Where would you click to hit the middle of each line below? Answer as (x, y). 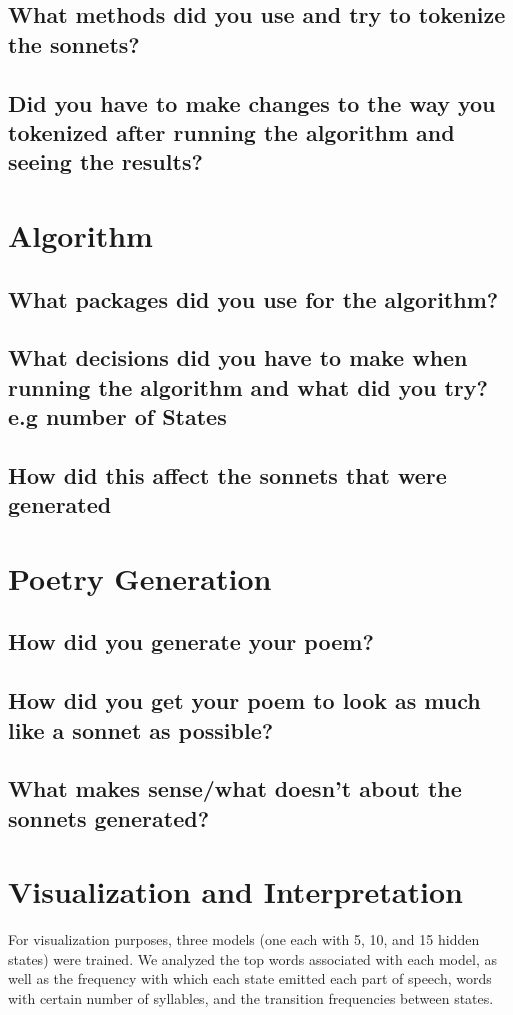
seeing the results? (105, 161)
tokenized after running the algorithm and (231, 131)
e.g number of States (117, 416)
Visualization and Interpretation (235, 891)
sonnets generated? (109, 817)
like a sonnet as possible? (141, 729)
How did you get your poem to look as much (244, 700)
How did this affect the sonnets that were (227, 474)
